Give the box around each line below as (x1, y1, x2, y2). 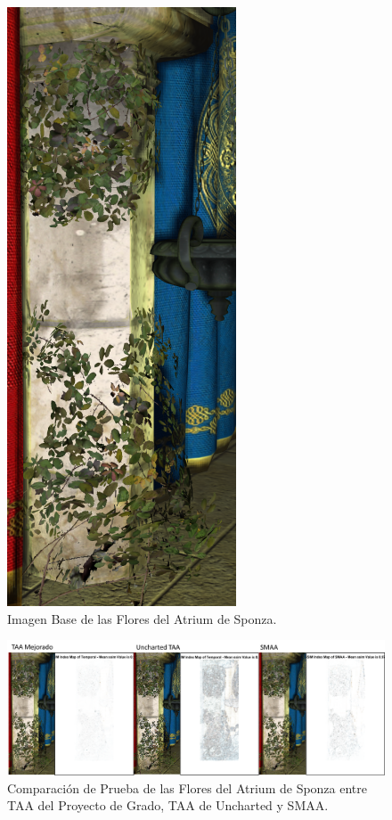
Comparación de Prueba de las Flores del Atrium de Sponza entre (7, 778, 368, 797)
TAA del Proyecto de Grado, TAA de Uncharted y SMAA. (7, 796, 329, 815)
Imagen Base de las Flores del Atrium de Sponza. (7, 609, 277, 627)
